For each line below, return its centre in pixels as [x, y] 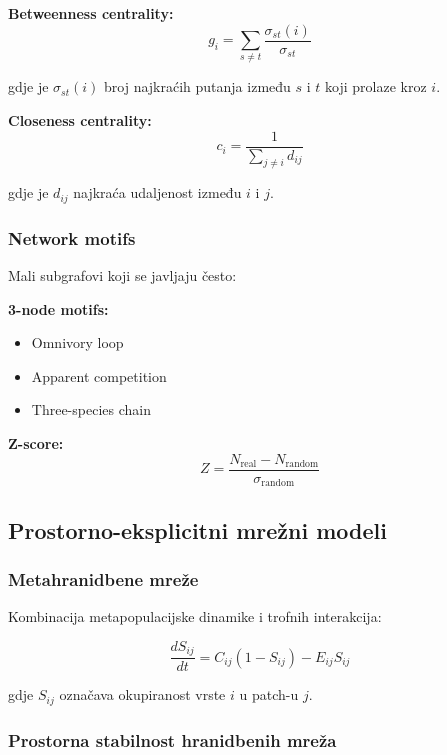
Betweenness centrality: [91, 13]
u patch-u [269, 694]
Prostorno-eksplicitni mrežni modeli [197, 529]
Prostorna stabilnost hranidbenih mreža [172, 739]
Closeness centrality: [80, 119]
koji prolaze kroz [376, 86]
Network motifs [72, 237]
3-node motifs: [58, 308]
